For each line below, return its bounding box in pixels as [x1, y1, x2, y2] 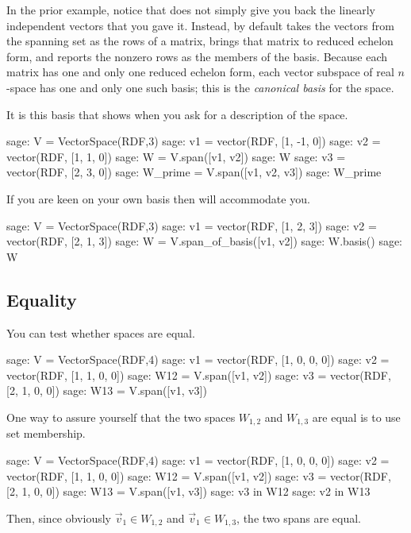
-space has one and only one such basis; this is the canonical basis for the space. [6, 79, 394, 95]
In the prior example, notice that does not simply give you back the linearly [6, 2, 375, 17]
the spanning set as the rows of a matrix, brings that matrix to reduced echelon [6, 33, 394, 49]
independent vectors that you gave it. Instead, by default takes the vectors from [6, 17, 394, 33]
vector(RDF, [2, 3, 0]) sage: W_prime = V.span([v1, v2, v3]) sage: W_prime [6, 164, 382, 180]
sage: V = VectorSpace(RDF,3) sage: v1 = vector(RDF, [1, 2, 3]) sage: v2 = [6, 217, 377, 234]
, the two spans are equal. [236, 509, 361, 526]
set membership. [6, 425, 86, 442]
